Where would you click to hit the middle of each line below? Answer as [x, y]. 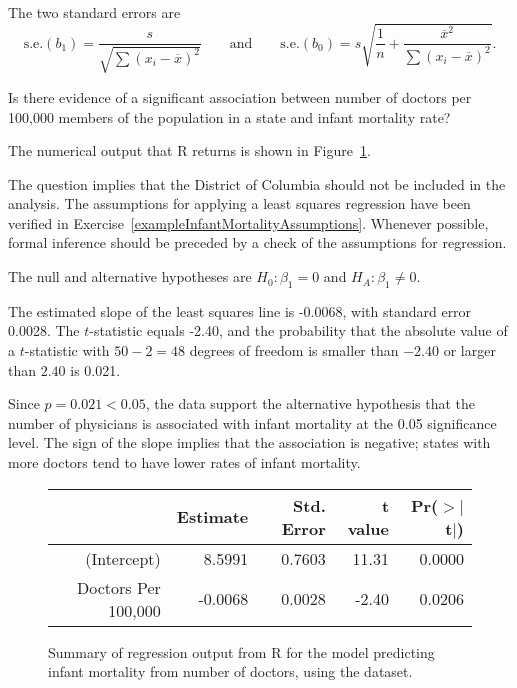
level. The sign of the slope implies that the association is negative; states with [249, 442]
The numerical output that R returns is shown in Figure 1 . [189, 150]
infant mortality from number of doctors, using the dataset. [230, 671]
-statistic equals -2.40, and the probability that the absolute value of [298, 330]
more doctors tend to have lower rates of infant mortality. [184, 462]
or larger [469, 350]
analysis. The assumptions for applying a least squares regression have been [239, 203]
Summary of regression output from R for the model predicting [241, 651]
